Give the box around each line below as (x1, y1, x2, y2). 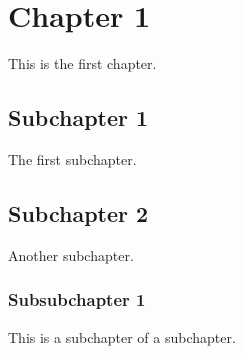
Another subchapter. (8, 244, 134, 265)
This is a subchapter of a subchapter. (8, 326, 236, 347)
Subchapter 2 (8, 197, 149, 228)
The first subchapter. (8, 148, 137, 169)
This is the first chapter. (8, 53, 157, 74)
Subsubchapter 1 (8, 287, 146, 312)
